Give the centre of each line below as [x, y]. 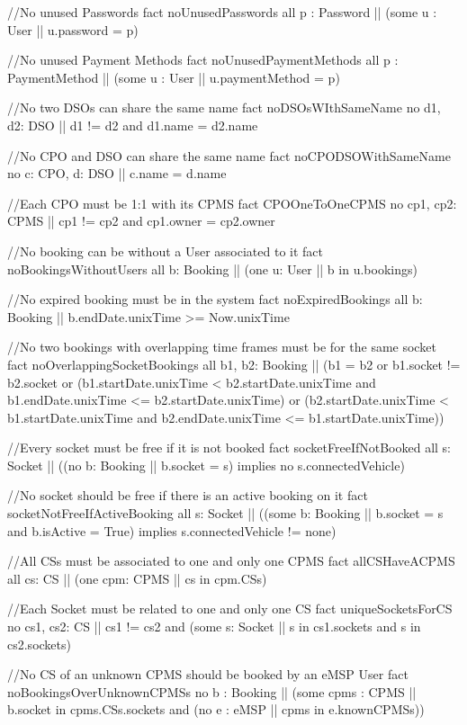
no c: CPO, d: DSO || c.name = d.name [117, 173]
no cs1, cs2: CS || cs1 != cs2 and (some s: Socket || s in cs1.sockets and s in [214, 627]
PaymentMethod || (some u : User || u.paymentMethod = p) [174, 77]
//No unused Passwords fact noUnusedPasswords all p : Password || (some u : [222, 12]
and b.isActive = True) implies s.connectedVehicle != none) [172, 530]
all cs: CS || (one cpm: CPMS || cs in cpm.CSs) [137, 578]
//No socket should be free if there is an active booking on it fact [188, 495]
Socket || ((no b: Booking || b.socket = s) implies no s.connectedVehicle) [206, 465]
